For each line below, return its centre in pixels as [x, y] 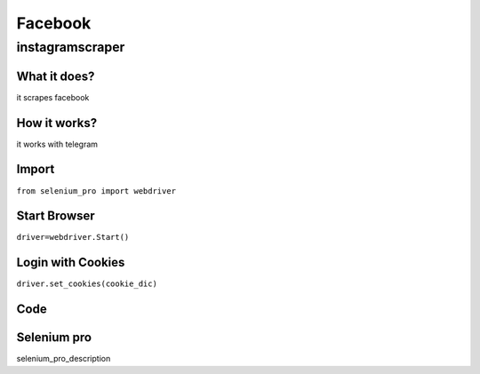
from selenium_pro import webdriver [96, 191]
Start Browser [56, 216]
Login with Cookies [71, 263]
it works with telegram [57, 144]
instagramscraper [71, 47]
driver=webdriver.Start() [73, 237]
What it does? [56, 76]
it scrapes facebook [53, 97]
